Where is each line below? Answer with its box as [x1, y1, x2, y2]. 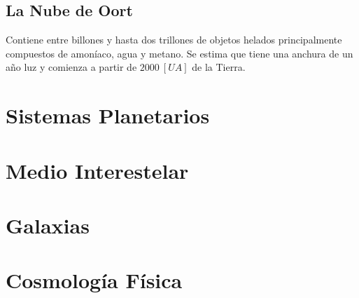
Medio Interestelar [6, 156, 189, 184]
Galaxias [6, 210, 90, 239]
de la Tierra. [192, 60, 246, 74]
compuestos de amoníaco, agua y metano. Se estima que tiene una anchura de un [6, 46, 353, 60]
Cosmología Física [6, 266, 183, 294]
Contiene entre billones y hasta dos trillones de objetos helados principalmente [6, 32, 342, 47]
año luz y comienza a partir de [6, 60, 137, 74]
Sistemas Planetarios [6, 101, 210, 130]
